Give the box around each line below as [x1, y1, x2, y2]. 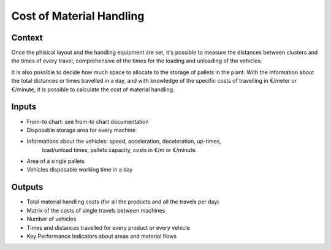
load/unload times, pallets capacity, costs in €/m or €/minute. [42, 146, 197, 153]
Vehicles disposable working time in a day [26, 166, 133, 173]
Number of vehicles [26, 215, 77, 223]
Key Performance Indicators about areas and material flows [26, 232, 177, 240]
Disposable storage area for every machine [26, 126, 136, 134]
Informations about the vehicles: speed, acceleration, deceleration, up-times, [26, 138, 222, 145]
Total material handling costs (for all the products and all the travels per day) [26, 198, 219, 205]
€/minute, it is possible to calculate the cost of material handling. [11, 86, 175, 93]
